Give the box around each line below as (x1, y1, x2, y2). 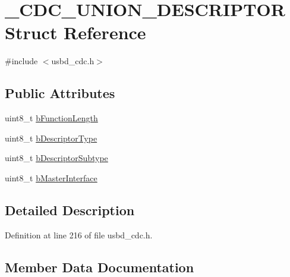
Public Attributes (5, 84, 115, 102)
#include (5, 55, 38, 67)
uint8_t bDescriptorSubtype (5, 152, 108, 164)
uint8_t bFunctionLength (5, 112, 98, 124)
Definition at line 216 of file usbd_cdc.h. (5, 228, 153, 241)
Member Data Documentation (5, 257, 194, 276)
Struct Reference (5, 20, 146, 45)
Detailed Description (5, 200, 135, 219)
